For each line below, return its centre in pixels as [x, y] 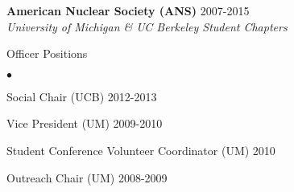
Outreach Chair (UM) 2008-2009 [87, 177]
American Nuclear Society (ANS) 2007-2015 [128, 10]
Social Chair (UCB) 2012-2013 [82, 96]
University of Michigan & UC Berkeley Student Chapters [147, 26]
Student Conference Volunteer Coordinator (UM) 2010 [141, 150]
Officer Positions [47, 53]
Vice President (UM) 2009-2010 [85, 123]
